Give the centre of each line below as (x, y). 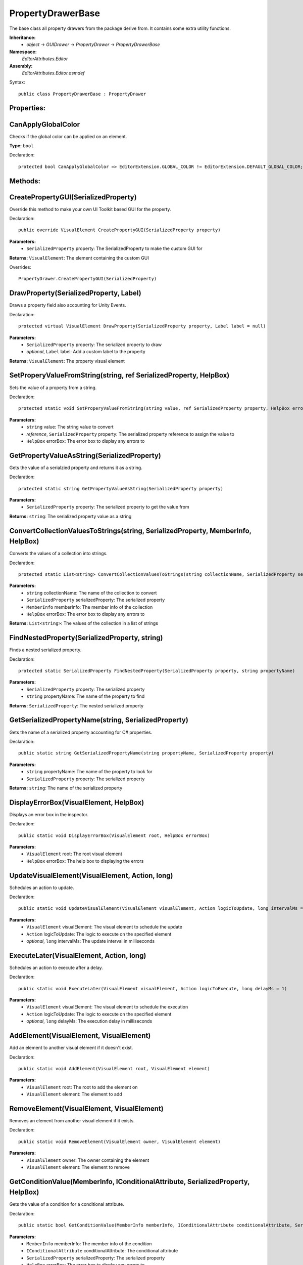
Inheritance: (22, 37)
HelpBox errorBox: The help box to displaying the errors (85, 861)
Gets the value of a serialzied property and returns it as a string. (76, 468)
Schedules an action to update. (42, 888)
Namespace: (23, 52)
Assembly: (21, 66)
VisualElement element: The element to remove (78, 1167)
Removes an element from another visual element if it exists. (72, 1121)
